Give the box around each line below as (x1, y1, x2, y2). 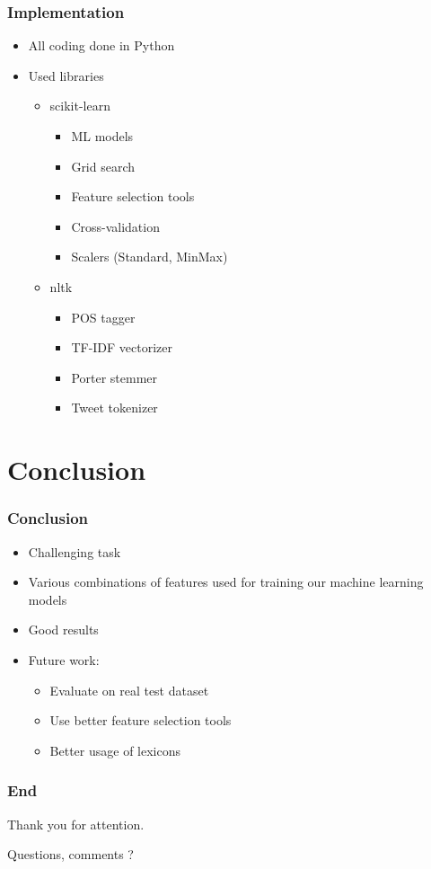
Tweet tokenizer (71, 398, 158, 417)
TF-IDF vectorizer (71, 338, 173, 357)
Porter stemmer (71, 368, 158, 386)
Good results (28, 620, 99, 639)
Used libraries (28, 66, 104, 84)
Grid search (71, 156, 136, 175)
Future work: (28, 650, 100, 669)
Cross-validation (71, 217, 160, 235)
